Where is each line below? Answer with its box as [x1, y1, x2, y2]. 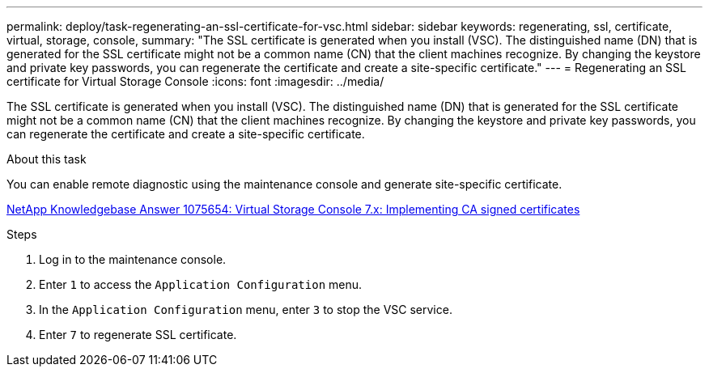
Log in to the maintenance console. [39, 252, 227, 266]
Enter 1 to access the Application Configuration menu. [39, 278, 363, 291]
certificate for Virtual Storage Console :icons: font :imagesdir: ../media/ [6, 74, 384, 88]
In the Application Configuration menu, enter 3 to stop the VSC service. [39, 303, 452, 316]
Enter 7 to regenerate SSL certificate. [39, 328, 237, 341]
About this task [6, 152, 87, 166]
